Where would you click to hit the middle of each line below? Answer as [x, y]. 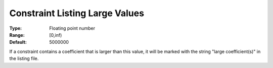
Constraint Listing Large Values [77, 13]
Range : [17, 35]
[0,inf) [56, 35]
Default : [18, 42]
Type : [16, 28]
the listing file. [24, 58]
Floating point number [72, 28]
